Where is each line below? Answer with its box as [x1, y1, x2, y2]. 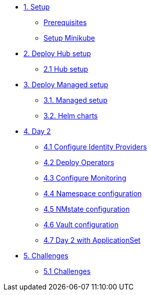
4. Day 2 [23, 127, 51, 135]
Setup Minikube [43, 34, 95, 42]
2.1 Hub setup [43, 65, 88, 73]
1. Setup [23, 3, 50, 11]
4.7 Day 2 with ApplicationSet [43, 236, 140, 244]
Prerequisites [43, 18, 87, 27]
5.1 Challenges [43, 267, 91, 275]
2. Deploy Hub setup [23, 49, 91, 58]
